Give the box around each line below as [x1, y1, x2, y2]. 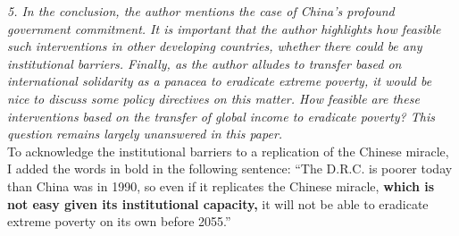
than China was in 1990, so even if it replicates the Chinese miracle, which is [7, 176, 435, 195]
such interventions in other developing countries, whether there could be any [7, 37, 422, 55]
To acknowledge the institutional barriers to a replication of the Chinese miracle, [7, 141, 449, 160]
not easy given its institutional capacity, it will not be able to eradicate [7, 194, 429, 213]
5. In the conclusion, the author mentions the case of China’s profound [7, 2, 395, 20]
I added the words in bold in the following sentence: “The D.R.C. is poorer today [7, 159, 453, 178]
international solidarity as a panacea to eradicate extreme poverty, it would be [7, 72, 432, 90]
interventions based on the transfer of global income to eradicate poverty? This [7, 106, 435, 125]
